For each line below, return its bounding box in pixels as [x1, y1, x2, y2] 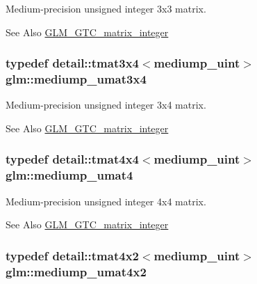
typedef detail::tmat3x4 [6, 54, 139, 72]
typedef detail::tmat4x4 [6, 150, 139, 168]
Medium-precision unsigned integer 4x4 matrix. [6, 194, 206, 208]
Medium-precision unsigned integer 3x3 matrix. [6, 1, 206, 15]
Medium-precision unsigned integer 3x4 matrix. [6, 97, 206, 112]
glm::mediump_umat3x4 [6, 70, 147, 88]
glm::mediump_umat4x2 [6, 262, 147, 280]
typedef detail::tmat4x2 [6, 246, 139, 264]
